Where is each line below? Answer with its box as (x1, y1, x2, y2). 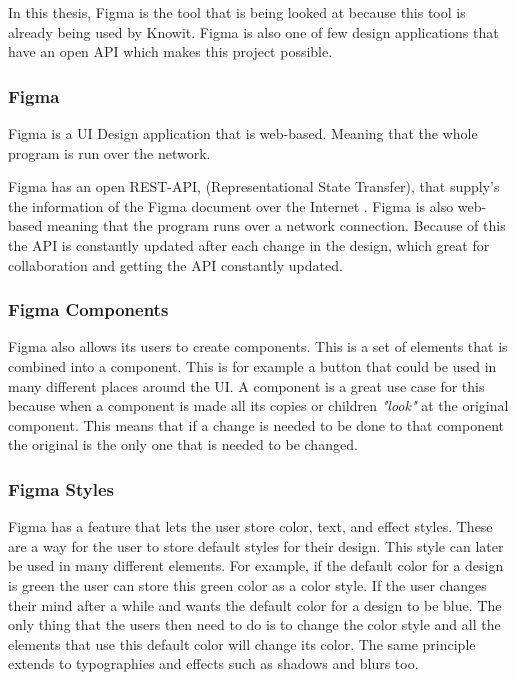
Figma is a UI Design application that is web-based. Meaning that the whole (8, 123, 478, 143)
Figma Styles (8, 476, 114, 501)
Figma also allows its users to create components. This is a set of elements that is (8, 336, 508, 357)
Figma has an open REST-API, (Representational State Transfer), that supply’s (8, 176, 500, 197)
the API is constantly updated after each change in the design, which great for (8, 234, 490, 255)
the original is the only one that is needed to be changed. (8, 434, 358, 455)
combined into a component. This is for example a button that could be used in (8, 355, 497, 376)
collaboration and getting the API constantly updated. (8, 254, 343, 275)
